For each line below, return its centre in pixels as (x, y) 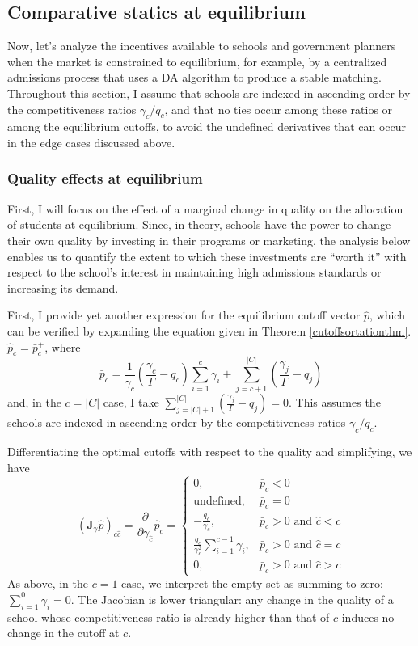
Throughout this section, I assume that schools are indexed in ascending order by (209, 93)
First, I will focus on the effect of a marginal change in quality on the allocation (205, 208)
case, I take (131, 402)
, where (63, 346)
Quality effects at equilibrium (105, 178)
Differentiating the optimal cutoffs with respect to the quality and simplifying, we (210, 452)
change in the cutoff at (63, 633)
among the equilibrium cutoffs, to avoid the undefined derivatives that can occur (207, 127)
